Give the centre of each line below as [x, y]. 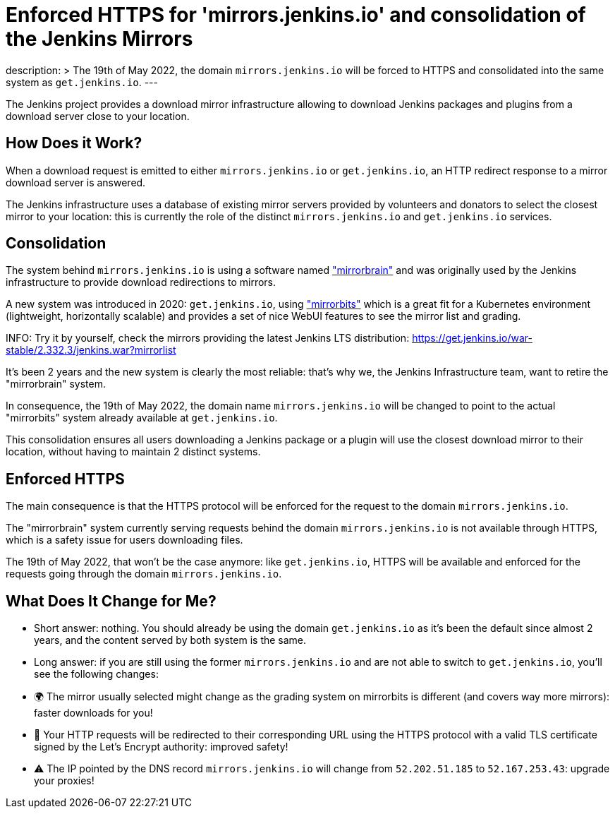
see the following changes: [96, 674]
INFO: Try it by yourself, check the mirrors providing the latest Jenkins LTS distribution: [208, 338]
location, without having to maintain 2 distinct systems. [133, 452]
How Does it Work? [74, 143]
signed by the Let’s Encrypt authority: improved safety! [161, 747]
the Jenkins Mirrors [99, 39]
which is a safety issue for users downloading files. [124, 540]
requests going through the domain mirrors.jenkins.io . [144, 574]
